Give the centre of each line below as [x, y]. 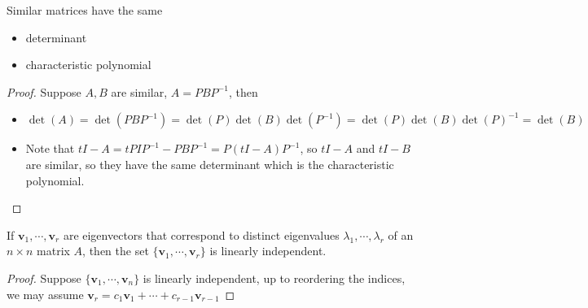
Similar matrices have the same [85, 10]
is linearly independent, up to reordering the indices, [274, 278]
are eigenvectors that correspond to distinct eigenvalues [201, 234]
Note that [50, 148]
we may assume [45, 294]
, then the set [116, 251]
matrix [53, 251]
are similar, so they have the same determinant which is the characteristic [210, 164]
